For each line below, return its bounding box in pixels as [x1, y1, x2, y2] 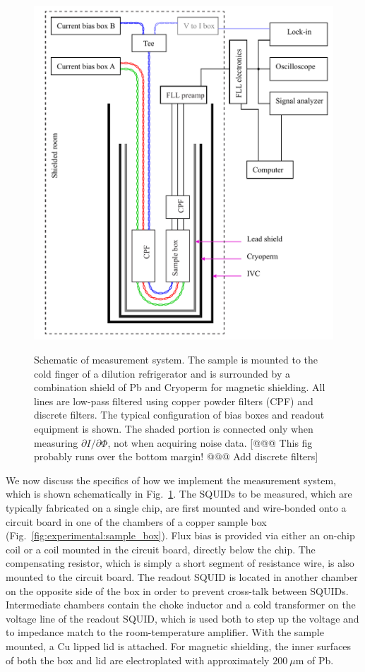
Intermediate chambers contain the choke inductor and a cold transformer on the [6, 597, 356, 612]
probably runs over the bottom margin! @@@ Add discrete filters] [34, 449, 318, 464]
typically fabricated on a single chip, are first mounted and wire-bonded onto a [6, 500, 347, 515]
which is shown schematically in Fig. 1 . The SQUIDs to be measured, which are [6, 486, 352, 501]
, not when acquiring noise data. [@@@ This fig [107, 435, 313, 450]
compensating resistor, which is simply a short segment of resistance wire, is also [6, 556, 354, 570]
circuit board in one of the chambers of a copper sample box [6, 514, 267, 529]
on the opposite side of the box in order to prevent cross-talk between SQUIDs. [6, 583, 349, 598]
